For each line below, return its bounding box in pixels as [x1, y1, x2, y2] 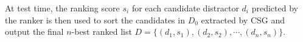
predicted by [251, 2, 298, 14]
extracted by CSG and [201, 13, 285, 26]
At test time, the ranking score [5, 2, 120, 14]
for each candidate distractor [131, 2, 239, 14]
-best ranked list [71, 25, 132, 38]
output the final [5, 25, 64, 38]
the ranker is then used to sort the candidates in [5, 13, 185, 26]
